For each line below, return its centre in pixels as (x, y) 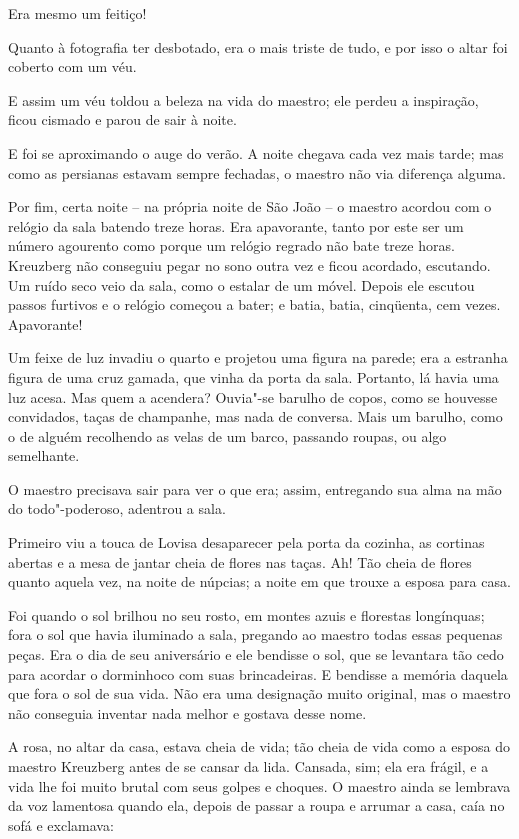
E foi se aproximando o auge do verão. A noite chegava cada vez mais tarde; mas (256, 152)
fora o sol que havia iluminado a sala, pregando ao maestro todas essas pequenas (255, 634)
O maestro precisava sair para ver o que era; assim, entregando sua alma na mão (255, 488)
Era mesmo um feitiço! (77, 13)
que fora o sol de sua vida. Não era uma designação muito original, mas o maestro (259, 693)
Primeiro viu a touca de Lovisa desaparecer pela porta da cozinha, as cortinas (246, 542)
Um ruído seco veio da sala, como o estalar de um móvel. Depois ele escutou (241, 284)
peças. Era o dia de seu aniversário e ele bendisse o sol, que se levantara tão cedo (256, 654)
